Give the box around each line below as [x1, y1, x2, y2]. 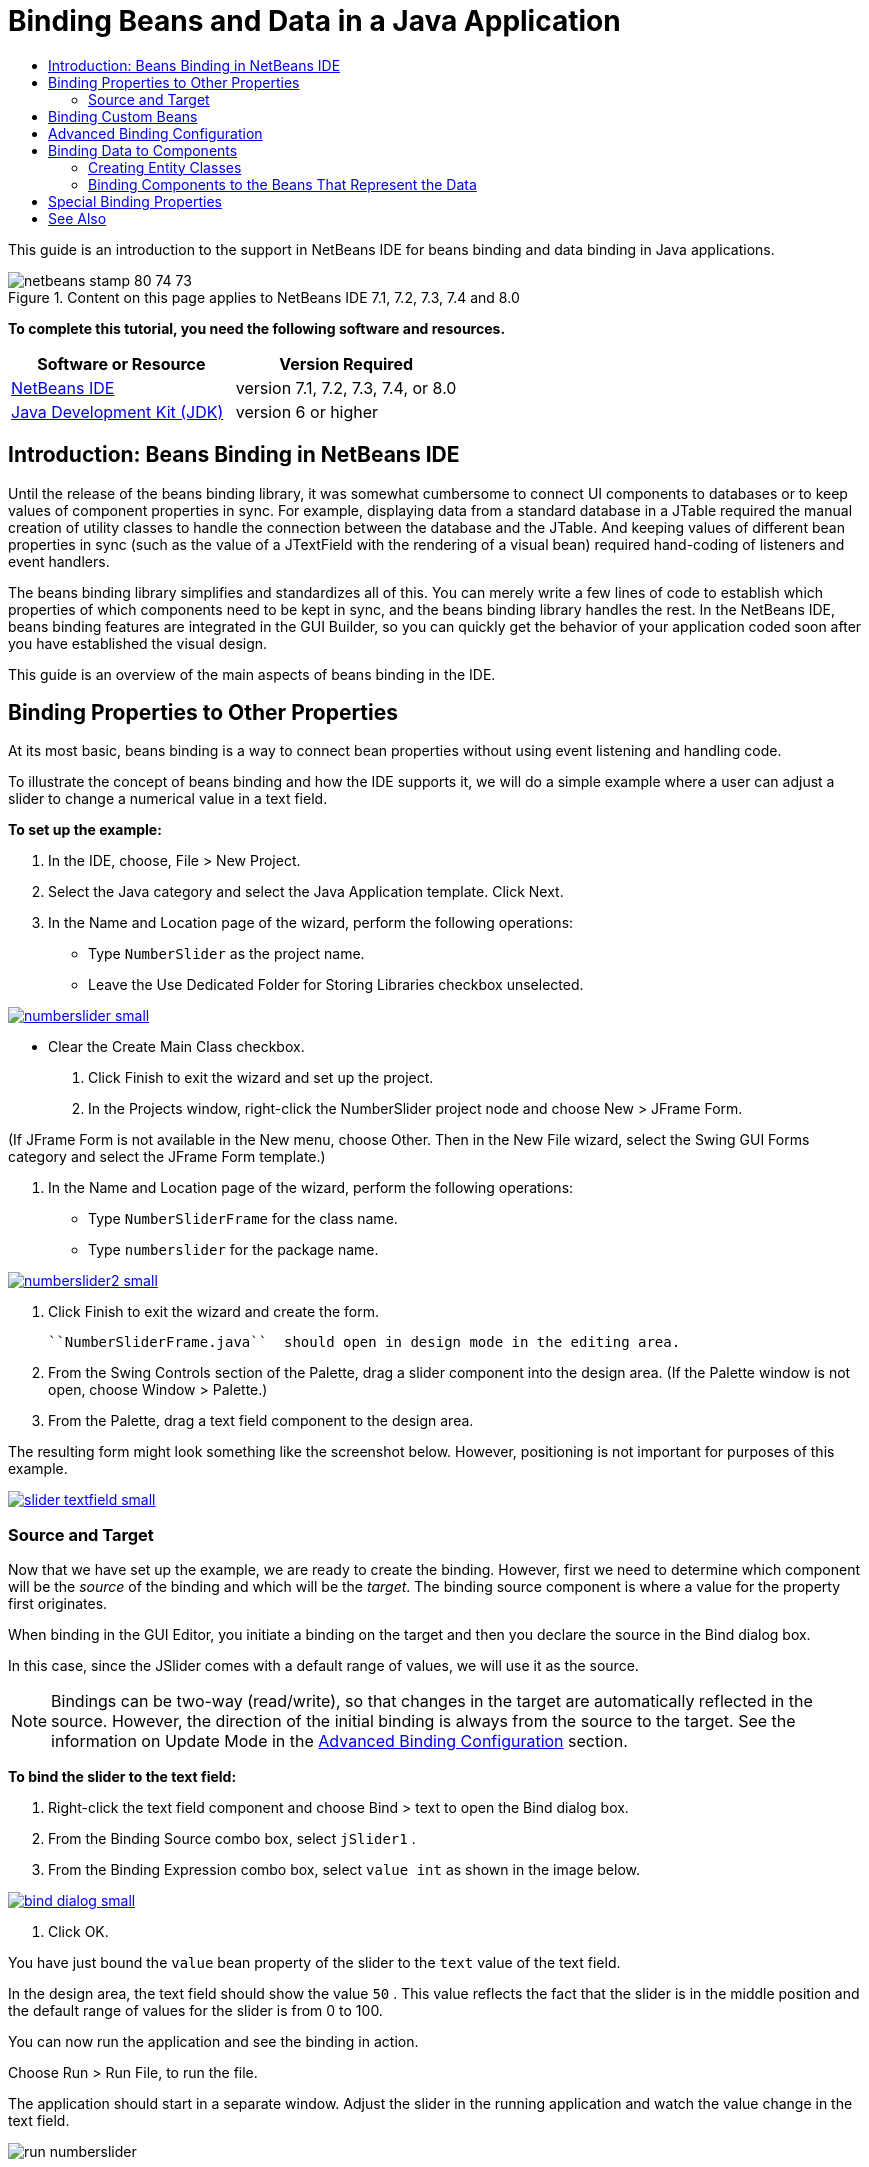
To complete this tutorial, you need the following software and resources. [8, 319, 506, 337]
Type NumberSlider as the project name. [88, 945, 365, 963]
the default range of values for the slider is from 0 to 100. [8, 2002, 383, 2020]
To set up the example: [8, 821, 162, 839]
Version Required [279, 353, 413, 374]
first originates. [8, 1595, 108, 1613]
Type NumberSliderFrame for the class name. [88, 1210, 398, 1228]
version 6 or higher [235, 401, 379, 422]
